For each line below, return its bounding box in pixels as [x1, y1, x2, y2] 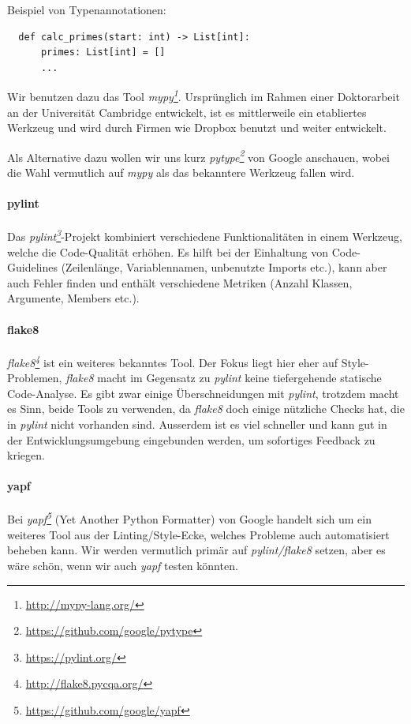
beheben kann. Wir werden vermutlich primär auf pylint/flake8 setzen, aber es [7, 542, 386, 558]
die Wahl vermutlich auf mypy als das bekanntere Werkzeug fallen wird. [7, 164, 355, 181]
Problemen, [7, 370, 62, 386]
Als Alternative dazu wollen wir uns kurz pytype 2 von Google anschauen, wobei [7, 146, 390, 165]
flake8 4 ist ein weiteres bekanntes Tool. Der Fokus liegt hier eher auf [7, 351, 338, 370]
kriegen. [7, 447, 45, 463]
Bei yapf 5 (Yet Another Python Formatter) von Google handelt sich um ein [7, 508, 372, 527]
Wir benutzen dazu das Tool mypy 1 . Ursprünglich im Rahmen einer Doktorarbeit [7, 86, 400, 105]
